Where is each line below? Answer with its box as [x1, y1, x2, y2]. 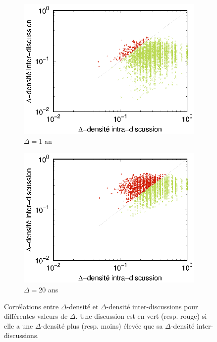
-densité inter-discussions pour [106, 301, 198, 311]
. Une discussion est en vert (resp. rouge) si [75, 311, 207, 321]
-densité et [66, 301, 99, 311]
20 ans [39, 284, 58, 294]
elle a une [4, 320, 33, 331]
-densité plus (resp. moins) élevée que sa [41, 320, 163, 331]
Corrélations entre [4, 301, 59, 311]
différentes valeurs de [4, 311, 68, 321]
